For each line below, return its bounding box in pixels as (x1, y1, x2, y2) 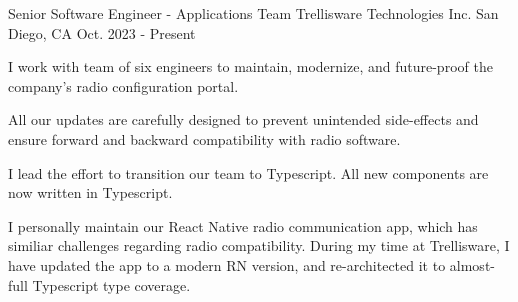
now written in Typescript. (8, 182, 173, 203)
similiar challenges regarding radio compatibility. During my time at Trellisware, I (8, 235, 510, 256)
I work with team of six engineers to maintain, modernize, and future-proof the (8, 56, 493, 77)
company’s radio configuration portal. (8, 75, 239, 96)
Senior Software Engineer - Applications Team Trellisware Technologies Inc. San (8, 3, 499, 23)
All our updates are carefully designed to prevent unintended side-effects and (8, 109, 479, 130)
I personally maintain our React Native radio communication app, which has (8, 215, 478, 236)
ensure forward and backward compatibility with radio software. (8, 128, 401, 149)
